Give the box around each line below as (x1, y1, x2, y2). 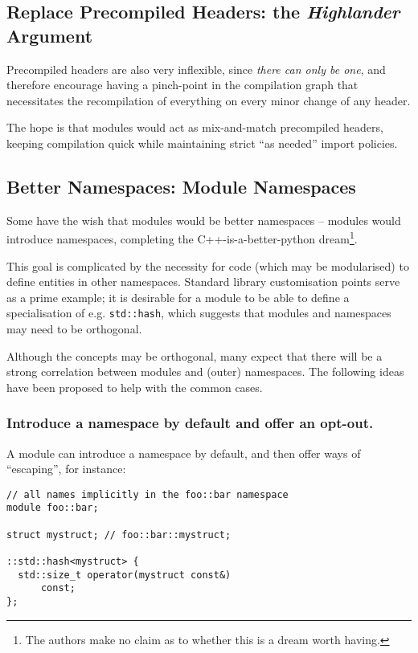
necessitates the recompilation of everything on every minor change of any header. (6, 92, 411, 108)
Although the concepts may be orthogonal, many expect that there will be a (6, 347, 383, 364)
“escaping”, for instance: (6, 460, 126, 477)
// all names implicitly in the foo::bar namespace (6, 488, 289, 500)
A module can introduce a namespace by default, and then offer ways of (6, 444, 361, 461)
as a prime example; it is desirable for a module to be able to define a (6, 288, 350, 305)
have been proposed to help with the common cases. (6, 378, 263, 395)
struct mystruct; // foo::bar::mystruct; (6, 529, 232, 541)
